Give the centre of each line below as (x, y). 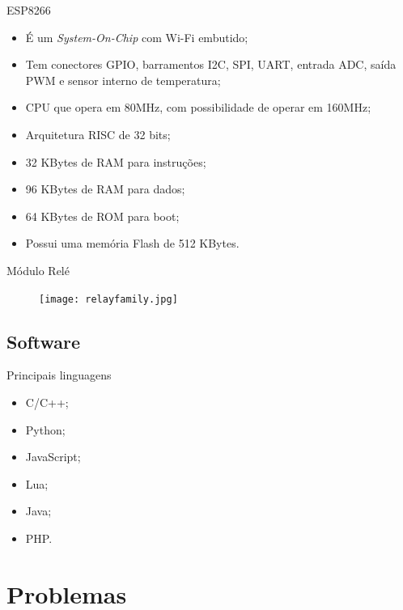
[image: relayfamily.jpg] (108, 299)
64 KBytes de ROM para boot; (102, 216)
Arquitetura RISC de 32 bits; (98, 134)
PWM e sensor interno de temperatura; (123, 80)
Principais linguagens (59, 375)
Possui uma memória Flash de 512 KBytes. (132, 243)
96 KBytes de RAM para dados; (105, 189)
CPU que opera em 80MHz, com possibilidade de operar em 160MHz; (198, 107)
